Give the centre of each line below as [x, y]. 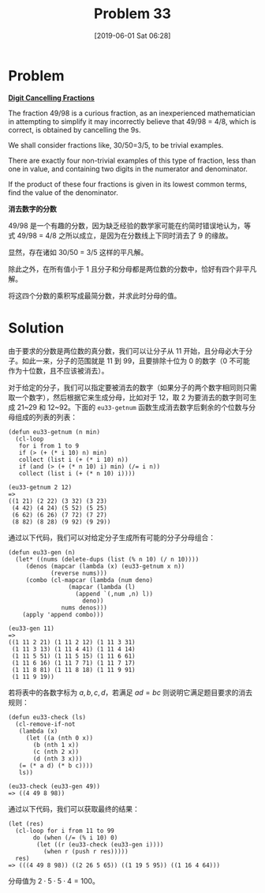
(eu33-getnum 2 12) [40, 487]
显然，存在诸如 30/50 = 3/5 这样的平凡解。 [78, 252]
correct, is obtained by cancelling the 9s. [75, 129]
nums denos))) [84, 608]
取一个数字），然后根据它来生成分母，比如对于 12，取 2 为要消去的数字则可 [129, 397]
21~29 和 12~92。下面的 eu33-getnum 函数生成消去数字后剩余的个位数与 [133, 407]
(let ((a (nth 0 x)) [59, 738]
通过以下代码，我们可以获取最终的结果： [74, 809]
